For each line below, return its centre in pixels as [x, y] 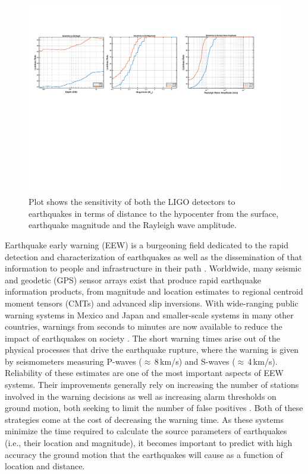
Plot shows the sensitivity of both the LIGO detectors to [132, 202]
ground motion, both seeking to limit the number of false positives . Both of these [154, 408]
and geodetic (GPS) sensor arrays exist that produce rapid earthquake [133, 279]
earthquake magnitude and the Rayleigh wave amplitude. [133, 225]
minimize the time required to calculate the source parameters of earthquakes [146, 431]
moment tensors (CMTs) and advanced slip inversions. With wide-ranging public [152, 303]
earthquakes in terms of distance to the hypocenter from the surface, [154, 213]
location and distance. [45, 466]
